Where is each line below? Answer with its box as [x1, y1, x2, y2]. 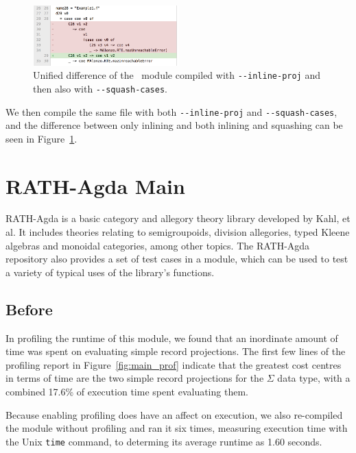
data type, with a [277, 371, 351, 385]
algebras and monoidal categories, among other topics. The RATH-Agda [5, 238, 310, 252]
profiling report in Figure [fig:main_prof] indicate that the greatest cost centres [5, 357, 342, 371]
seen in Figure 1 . [5, 131, 78, 145]
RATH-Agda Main [5, 171, 185, 199]
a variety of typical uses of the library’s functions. [5, 265, 215, 279]
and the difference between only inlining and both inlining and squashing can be [5, 118, 343, 132]
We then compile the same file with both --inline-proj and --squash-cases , [5, 104, 337, 119]
